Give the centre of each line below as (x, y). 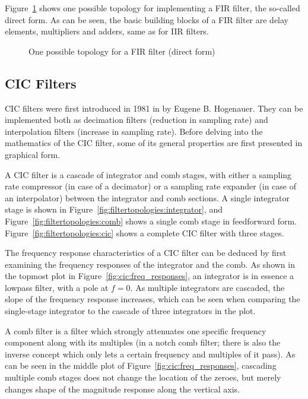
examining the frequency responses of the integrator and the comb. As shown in (150, 264)
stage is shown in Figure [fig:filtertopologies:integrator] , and (114, 209)
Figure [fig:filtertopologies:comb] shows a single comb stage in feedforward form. (151, 221)
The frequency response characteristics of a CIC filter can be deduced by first (146, 253)
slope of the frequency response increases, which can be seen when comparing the (153, 299)
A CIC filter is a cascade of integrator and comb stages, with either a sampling (148, 174)
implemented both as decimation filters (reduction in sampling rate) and (136, 120)
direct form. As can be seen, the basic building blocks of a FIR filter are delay (147, 19)
